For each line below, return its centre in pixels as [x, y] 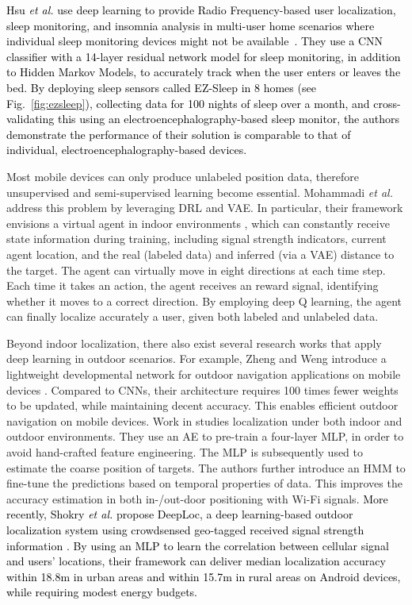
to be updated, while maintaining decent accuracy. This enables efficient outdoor [202, 405]
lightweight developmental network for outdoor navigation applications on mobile [204, 374]
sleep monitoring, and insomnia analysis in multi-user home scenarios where [191, 25]
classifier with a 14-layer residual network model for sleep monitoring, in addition [204, 56]
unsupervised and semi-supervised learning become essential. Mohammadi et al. [200, 192]
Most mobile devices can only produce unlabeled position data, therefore [183, 176]
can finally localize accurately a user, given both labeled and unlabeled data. [193, 316]
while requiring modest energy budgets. [102, 592]
